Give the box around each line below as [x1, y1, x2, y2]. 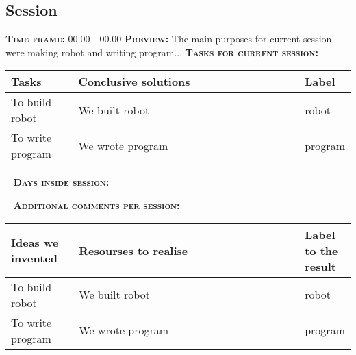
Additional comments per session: [13, 197, 180, 212]
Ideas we [11, 234, 59, 251]
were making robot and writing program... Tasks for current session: [5, 45, 318, 59]
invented [11, 250, 58, 267]
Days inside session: [13, 175, 110, 189]
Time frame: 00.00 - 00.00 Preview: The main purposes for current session [5, 32, 332, 46]
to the [305, 242, 338, 258]
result [305, 258, 336, 274]
